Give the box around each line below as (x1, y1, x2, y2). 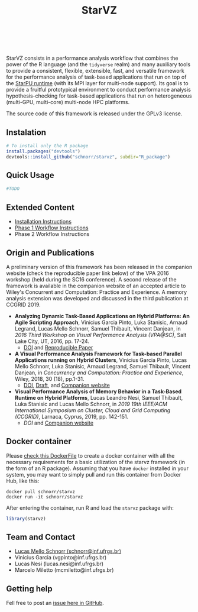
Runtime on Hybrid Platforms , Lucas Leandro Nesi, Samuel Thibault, (14, 394, 183, 401)
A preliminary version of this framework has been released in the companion (6, 263, 193, 270)
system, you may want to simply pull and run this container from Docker (6, 471, 181, 478)
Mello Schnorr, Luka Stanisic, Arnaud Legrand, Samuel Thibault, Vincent (14, 362, 191, 370)
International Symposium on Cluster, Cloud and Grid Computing (14, 406, 171, 414)
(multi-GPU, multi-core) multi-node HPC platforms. (6, 99, 130, 106)
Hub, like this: (6, 477, 40, 484)
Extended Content (6, 202, 75, 212)
